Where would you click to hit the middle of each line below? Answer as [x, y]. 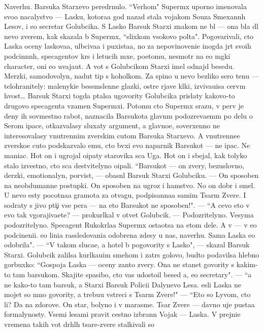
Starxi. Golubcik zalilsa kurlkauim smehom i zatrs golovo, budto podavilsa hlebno [132, 254]
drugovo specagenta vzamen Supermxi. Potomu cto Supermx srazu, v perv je [124, 105]
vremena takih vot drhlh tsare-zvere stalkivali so [79, 324]
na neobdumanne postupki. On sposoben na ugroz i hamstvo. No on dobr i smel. [130, 185]
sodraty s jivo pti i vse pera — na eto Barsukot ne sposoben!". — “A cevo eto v [127, 205]
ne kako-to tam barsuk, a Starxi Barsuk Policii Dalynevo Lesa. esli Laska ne [123, 284]
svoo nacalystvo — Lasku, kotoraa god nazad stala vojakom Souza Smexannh [125, 16]
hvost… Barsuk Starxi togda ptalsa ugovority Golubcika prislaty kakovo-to [120, 96]
